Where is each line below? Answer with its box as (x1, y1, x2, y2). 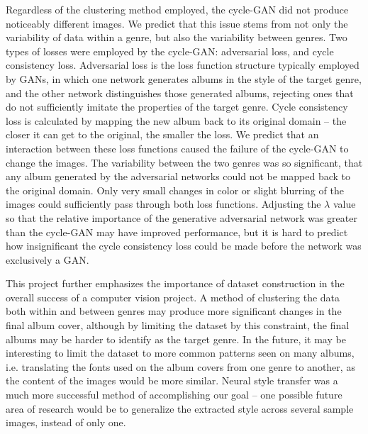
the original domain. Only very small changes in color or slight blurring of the (6, 182, 344, 197)
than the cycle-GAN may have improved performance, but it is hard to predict (6, 224, 348, 239)
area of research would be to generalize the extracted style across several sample (6, 401, 354, 416)
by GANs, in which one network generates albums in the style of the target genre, (6, 71, 362, 86)
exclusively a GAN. (6, 252, 89, 267)
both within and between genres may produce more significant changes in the (6, 304, 342, 318)
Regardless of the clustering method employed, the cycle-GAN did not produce (6, 2, 349, 16)
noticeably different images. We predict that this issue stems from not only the (6, 16, 348, 30)
